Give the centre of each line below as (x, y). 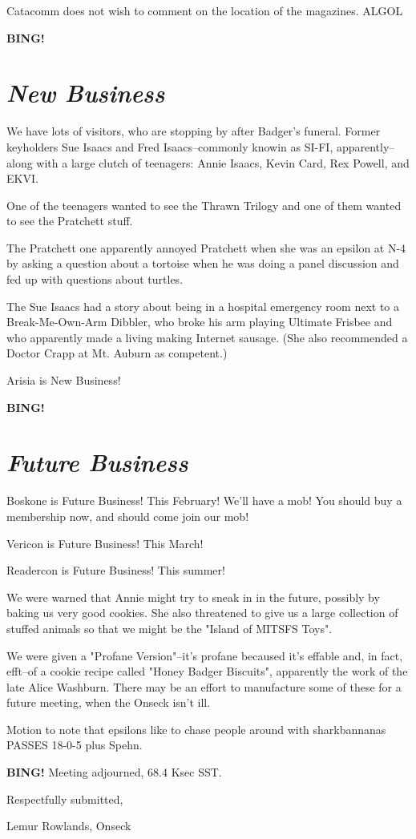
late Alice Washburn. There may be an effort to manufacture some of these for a (204, 686)
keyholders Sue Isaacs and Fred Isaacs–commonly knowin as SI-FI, (170, 146)
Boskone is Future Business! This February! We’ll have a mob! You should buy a (204, 500)
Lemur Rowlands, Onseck (69, 826)
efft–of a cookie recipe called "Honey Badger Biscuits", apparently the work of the (207, 671)
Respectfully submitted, (65, 799)
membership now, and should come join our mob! (128, 516)
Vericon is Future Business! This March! (105, 543)
